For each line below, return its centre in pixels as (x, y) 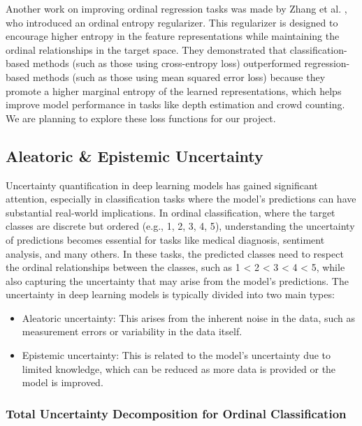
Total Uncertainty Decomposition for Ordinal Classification (176, 413)
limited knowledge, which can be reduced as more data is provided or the (179, 368)
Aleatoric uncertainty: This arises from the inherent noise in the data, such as (189, 317)
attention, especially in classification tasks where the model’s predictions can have (181, 199)
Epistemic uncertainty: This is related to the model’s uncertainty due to (176, 355)
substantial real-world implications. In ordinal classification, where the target (171, 212)
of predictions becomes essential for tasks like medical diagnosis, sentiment (165, 239)
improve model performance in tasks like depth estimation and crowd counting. (175, 104)
